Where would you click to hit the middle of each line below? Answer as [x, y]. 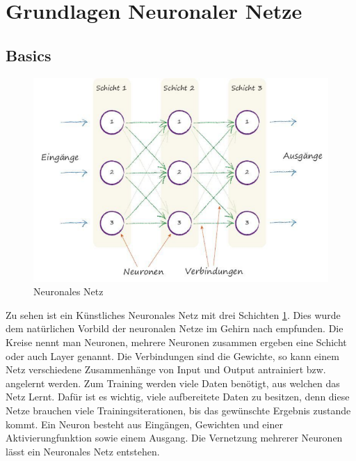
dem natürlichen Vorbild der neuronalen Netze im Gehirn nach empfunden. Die [175, 328]
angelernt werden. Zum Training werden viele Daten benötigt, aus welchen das [173, 383]
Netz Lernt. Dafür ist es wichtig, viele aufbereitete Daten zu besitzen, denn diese [178, 397]
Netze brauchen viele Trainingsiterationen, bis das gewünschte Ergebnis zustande [178, 410]
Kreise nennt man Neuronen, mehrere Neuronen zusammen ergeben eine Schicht [176, 342]
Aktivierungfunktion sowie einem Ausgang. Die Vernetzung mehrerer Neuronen [174, 438]
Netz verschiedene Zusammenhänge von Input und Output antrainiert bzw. [166, 369]
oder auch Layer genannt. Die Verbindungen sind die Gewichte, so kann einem [172, 355]
